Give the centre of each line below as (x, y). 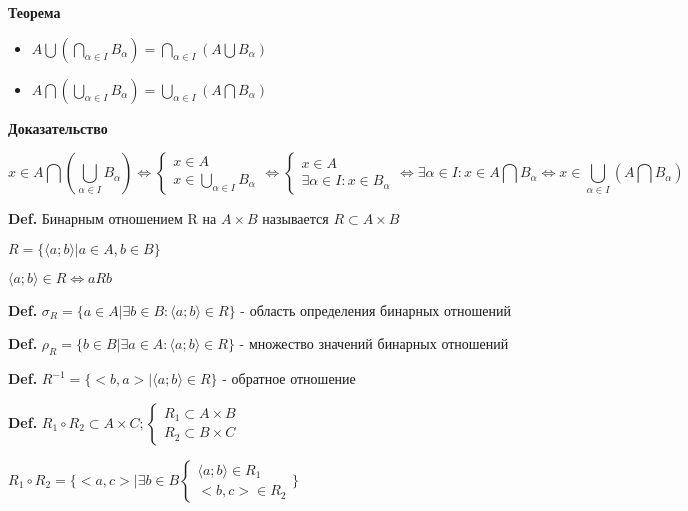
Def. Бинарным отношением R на (112, 218)
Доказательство (58, 127)
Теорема (34, 12)
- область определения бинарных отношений (375, 309)
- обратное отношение (289, 378)
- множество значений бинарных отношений (374, 343)
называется (295, 218)
